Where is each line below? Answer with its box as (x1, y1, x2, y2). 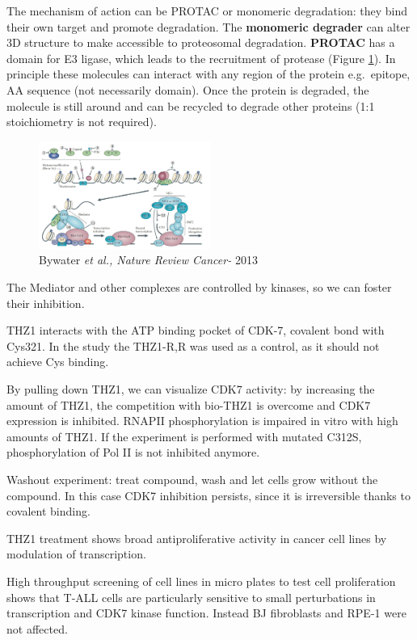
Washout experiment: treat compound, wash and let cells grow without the (6, 470, 378, 487)
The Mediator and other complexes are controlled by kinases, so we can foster (6, 279, 392, 296)
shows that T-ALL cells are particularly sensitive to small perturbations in (6, 588, 376, 605)
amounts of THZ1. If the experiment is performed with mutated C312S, (6, 427, 362, 444)
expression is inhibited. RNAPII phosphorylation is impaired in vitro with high (6, 412, 398, 429)
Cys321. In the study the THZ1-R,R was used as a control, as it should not (6, 337, 380, 354)
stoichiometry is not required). (6, 113, 157, 130)
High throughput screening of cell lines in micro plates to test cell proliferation (6, 572, 396, 589)
